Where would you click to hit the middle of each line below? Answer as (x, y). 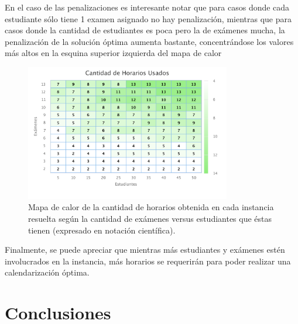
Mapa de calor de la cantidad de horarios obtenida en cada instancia (151, 207)
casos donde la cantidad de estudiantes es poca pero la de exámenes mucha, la (145, 30)
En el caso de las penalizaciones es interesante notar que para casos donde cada (147, 7)
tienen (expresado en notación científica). (102, 230)
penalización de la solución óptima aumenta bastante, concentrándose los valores (149, 41)
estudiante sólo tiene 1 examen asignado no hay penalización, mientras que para (148, 18)
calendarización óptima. (47, 272)
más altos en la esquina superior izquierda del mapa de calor (113, 53)
